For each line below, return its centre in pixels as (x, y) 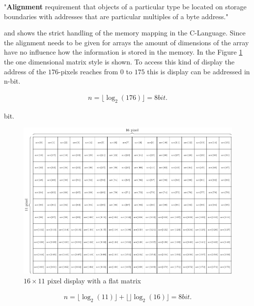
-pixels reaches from (88, 71)
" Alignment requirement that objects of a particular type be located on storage (125, 6)
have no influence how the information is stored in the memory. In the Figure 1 (123, 52)
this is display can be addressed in (198, 71)
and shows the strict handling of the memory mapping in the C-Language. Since (125, 33)
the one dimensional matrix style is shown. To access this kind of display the (119, 61)
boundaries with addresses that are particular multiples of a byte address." (116, 16)
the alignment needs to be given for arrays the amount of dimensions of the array (127, 42)
